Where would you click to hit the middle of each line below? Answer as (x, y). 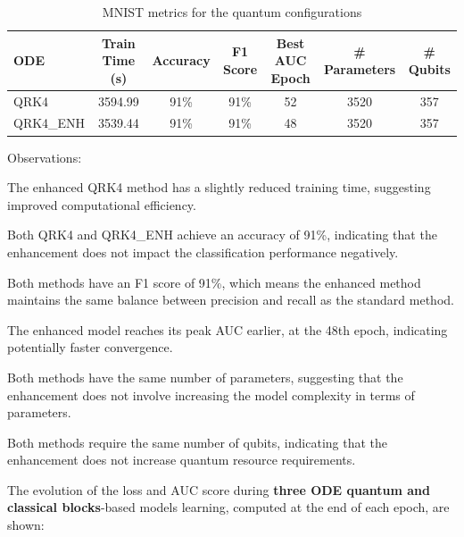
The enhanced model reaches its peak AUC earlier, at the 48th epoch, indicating (228, 329)
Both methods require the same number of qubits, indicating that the (198, 442)
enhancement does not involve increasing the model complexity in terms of (211, 394)
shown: (26, 525)
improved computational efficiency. (102, 204)
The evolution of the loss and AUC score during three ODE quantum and (219, 489)
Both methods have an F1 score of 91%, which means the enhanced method (214, 282)
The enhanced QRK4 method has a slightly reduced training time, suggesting (219, 187)
